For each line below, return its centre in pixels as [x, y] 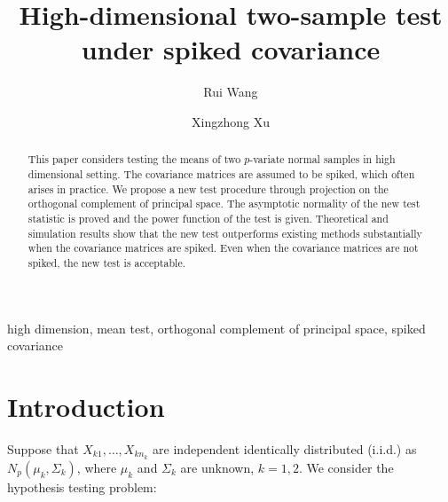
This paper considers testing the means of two [134, 159]
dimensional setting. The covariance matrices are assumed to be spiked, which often [221, 173]
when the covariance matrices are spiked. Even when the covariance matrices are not [223, 248]
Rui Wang [231, 92]
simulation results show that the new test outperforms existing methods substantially [225, 233]
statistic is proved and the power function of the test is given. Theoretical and [208, 218]
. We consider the [346, 467]
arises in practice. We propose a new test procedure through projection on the [208, 188]
